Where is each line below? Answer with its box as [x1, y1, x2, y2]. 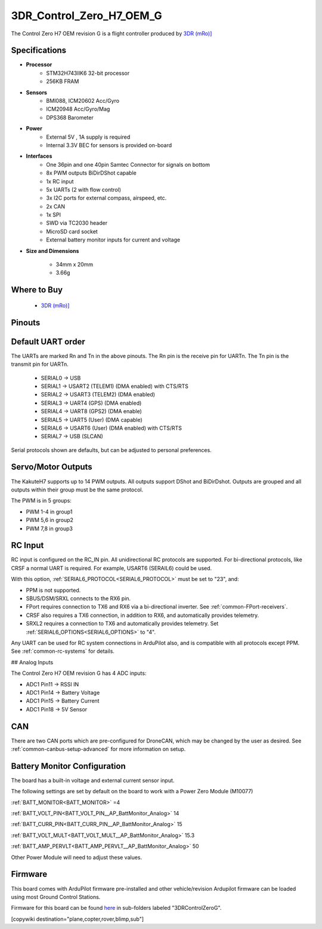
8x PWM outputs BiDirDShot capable [46, 169, 137, 176]
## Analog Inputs [11, 658, 54, 666]
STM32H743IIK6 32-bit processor [46, 69, 130, 77]
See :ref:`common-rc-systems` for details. [11, 647, 114, 655]
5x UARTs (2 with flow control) [46, 186, 122, 193]
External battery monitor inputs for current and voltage [46, 236, 181, 243]
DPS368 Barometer [46, 114, 94, 121]
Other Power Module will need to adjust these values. [11, 854, 143, 861]
